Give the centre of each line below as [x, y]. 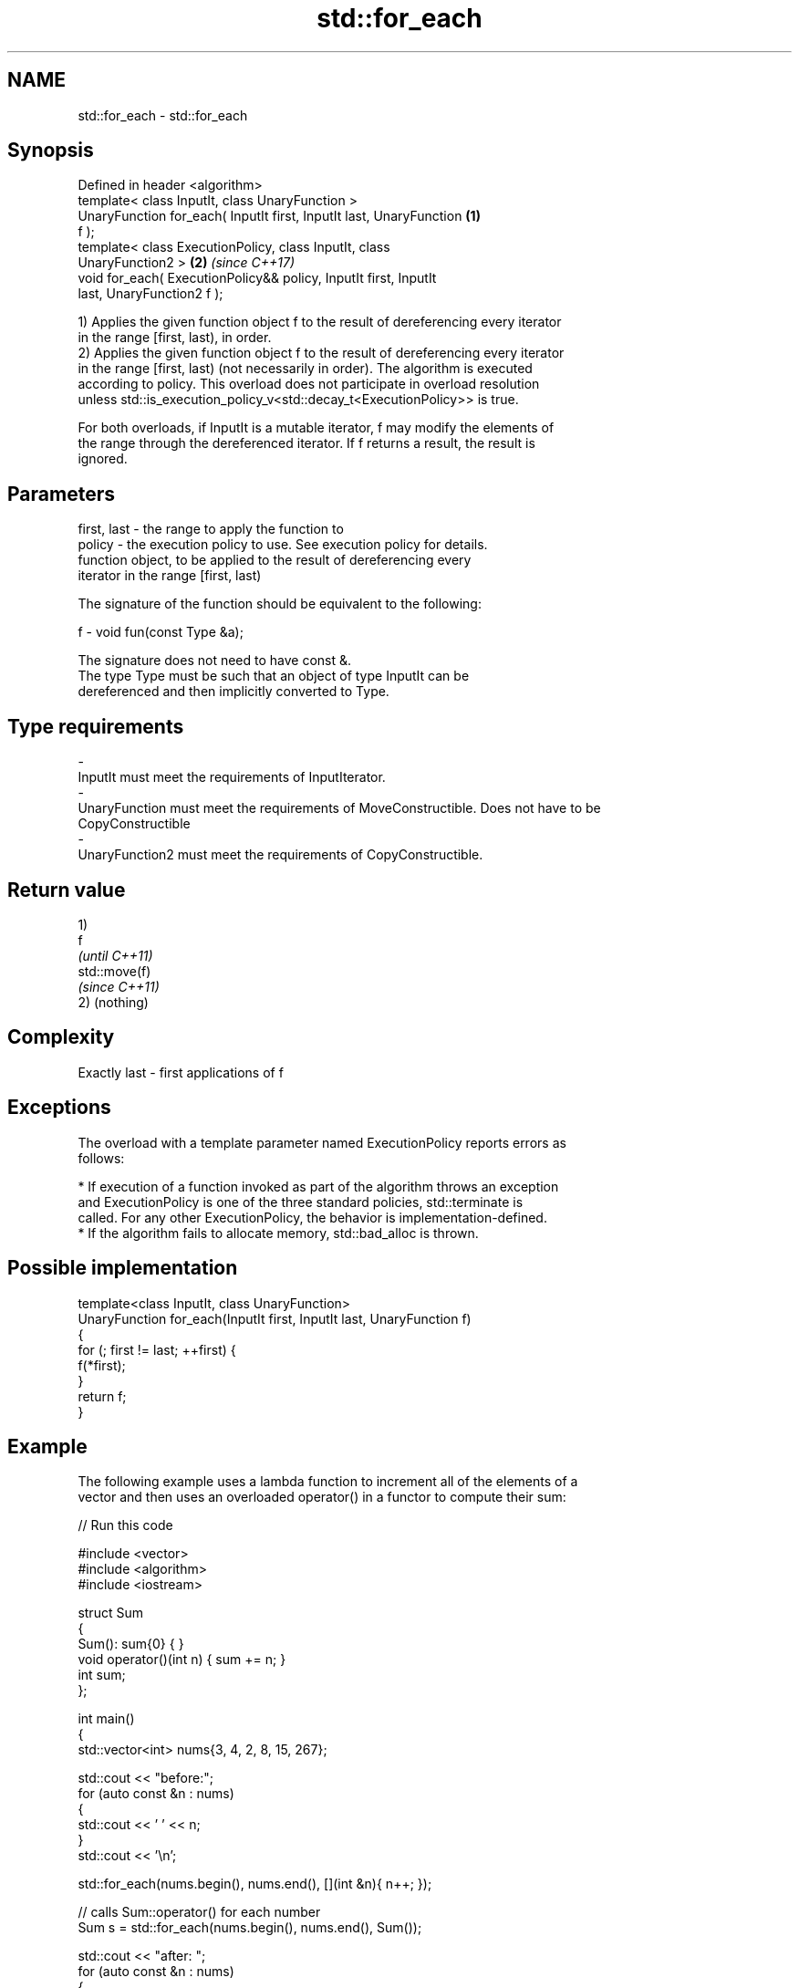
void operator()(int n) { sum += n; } [182, 1660]
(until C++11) [115, 955]
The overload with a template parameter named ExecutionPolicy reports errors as [322, 1142]
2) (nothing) [113, 1002]
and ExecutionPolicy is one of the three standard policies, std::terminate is [301, 1202]
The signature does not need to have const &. [215, 661]
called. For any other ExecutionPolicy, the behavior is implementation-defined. [312, 1217]
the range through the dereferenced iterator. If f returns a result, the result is [306, 443]
